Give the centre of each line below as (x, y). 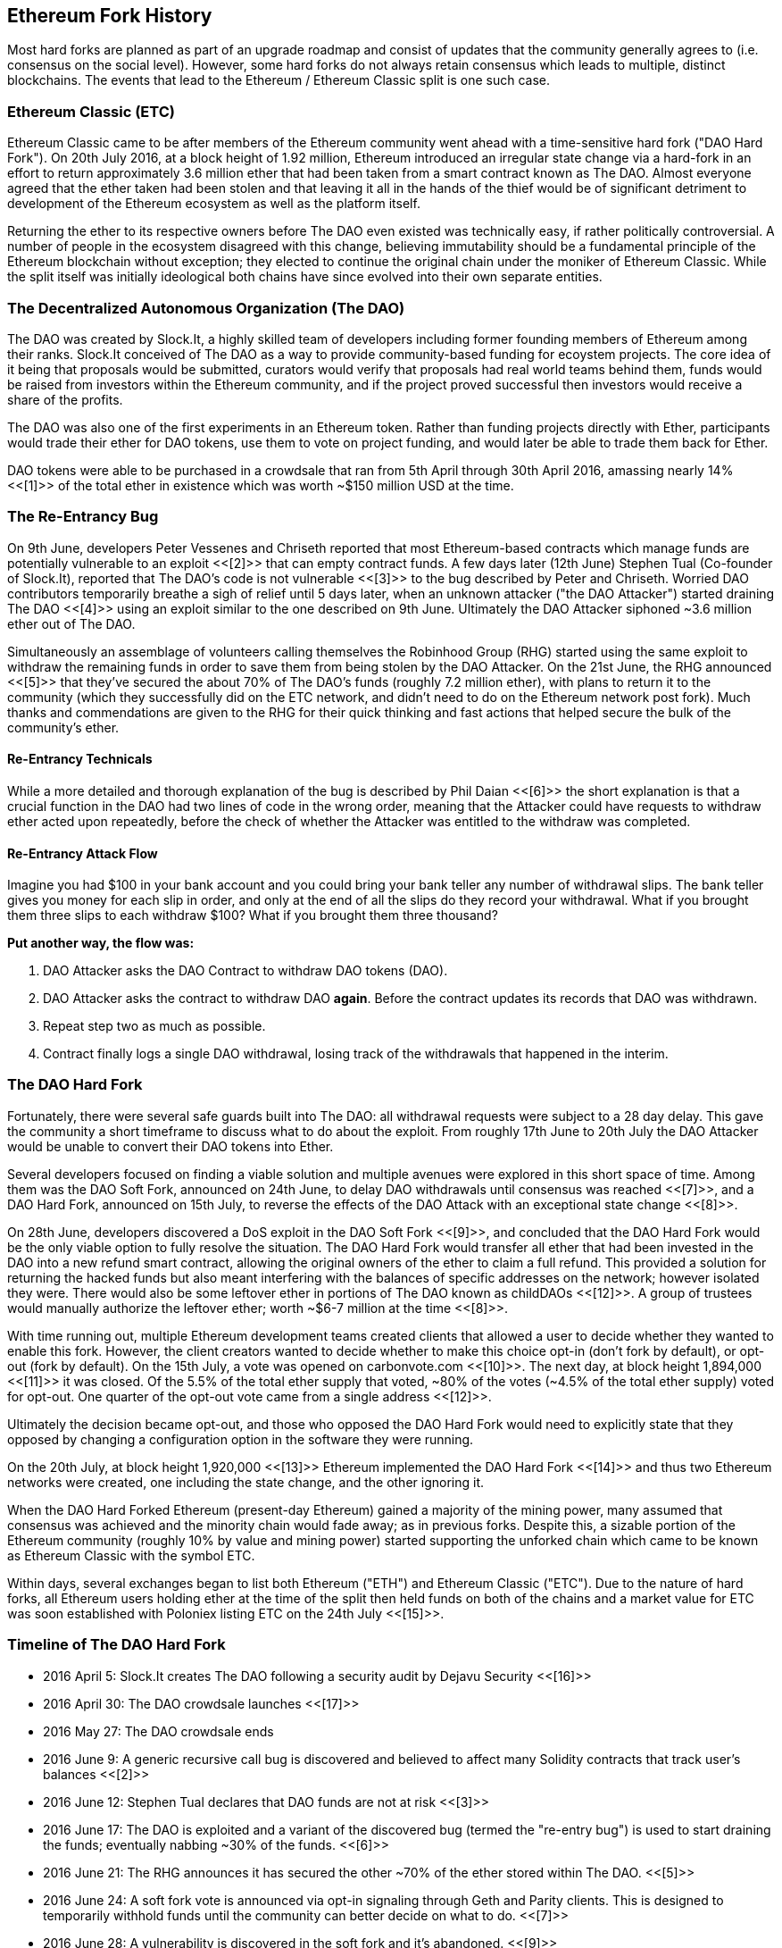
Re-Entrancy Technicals (80, 759)
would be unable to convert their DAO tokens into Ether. (171, 1146)
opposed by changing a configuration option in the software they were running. (241, 1439)
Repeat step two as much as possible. (154, 1026)
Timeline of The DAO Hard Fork (116, 1645)
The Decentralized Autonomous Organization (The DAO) (206, 308)
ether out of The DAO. (71, 623)
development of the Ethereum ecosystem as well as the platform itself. (214, 204)
